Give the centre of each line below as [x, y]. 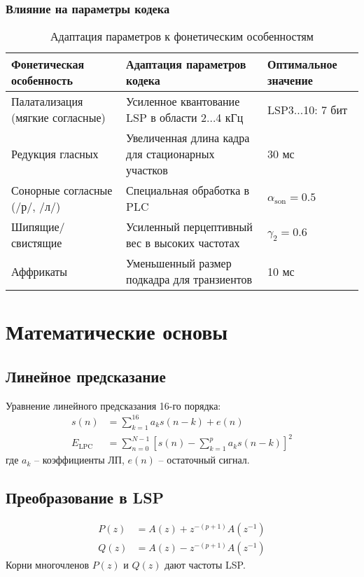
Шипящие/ [38, 227]
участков [147, 170]
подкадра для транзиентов [189, 279]
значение [290, 81]
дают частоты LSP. [205, 565]
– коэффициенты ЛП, [79, 460]
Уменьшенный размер [179, 263]
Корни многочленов [48, 565]
